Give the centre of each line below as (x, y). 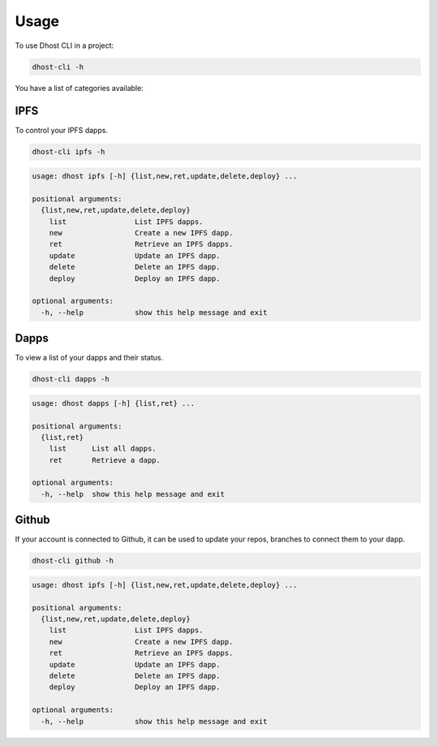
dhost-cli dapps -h (71, 379)
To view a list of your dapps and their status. (89, 358)
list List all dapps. (103, 449)
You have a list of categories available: (79, 88)
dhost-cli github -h (73, 561)
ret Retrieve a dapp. (105, 460)
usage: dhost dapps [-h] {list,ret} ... (113, 403)
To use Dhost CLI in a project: (64, 45)
